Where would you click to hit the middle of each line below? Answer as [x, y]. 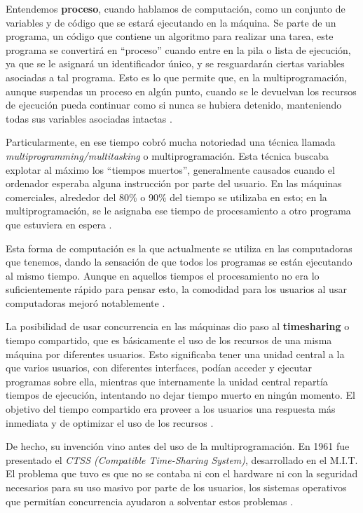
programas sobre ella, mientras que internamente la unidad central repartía [167, 381]
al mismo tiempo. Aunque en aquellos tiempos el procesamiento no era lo [163, 275]
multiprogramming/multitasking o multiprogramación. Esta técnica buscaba [167, 155]
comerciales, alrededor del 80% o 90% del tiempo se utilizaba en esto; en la [166, 197]
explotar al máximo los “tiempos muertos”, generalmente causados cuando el [170, 169]
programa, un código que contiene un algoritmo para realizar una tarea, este [170, 36]
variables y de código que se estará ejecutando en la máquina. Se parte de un [171, 22]
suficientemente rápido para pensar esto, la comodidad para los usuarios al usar [176, 289]
